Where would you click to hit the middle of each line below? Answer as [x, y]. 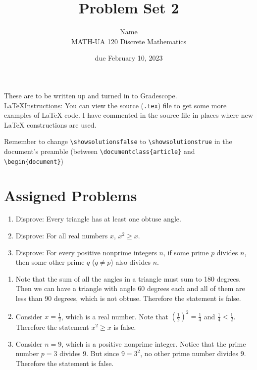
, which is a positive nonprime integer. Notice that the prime [154, 343]
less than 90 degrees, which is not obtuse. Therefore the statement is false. [128, 298]
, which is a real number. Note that [115, 316]
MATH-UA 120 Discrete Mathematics [129, 41]
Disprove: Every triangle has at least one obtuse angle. [98, 219]
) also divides [131, 262]
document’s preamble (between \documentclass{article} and [100, 151]
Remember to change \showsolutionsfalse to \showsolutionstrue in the [118, 141]
